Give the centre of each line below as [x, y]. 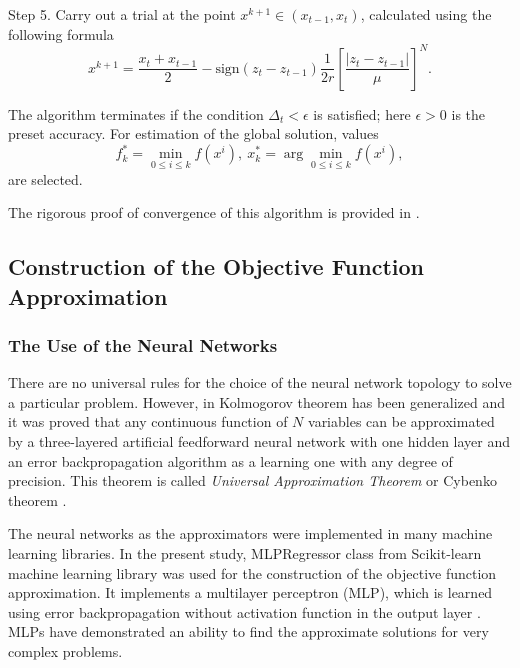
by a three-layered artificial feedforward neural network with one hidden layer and [259, 440]
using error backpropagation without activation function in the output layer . [244, 611]
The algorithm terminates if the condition [136, 113]
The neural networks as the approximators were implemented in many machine [250, 533]
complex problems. [65, 650]
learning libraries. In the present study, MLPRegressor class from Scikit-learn [245, 552]
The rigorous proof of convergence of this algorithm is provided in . [214, 212]
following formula [61, 33]
